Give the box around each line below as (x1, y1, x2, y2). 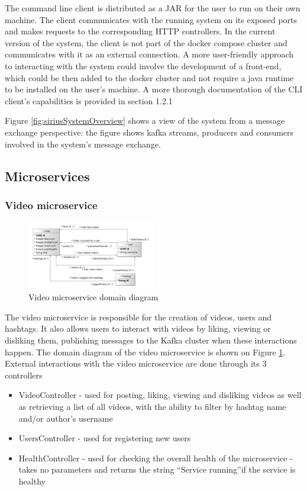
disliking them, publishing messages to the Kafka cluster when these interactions (5, 333, 297, 346)
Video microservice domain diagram (28, 291, 159, 303)
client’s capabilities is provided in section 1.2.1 (5, 94, 173, 107)
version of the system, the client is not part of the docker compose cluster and (5, 36, 287, 49)
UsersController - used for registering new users (18, 432, 191, 444)
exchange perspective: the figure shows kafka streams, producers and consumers (5, 126, 294, 138)
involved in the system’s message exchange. (5, 137, 161, 150)
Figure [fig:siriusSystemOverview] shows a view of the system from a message (5, 114, 285, 127)
